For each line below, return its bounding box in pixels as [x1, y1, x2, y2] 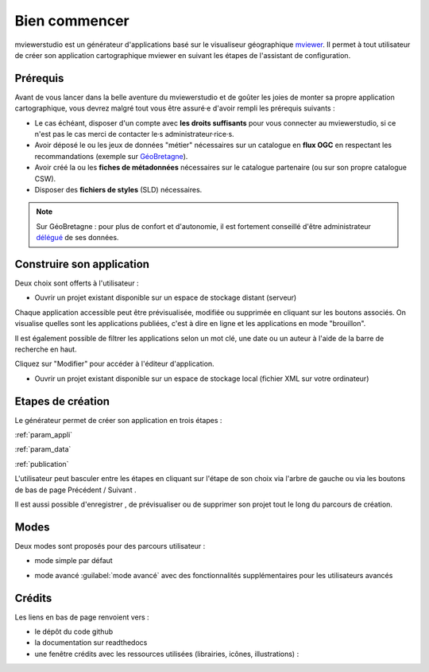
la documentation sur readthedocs [34, 638, 148, 647]
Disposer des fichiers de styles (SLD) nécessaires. [34, 185, 203, 194]
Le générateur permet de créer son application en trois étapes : [14, 415, 222, 425]
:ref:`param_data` [14, 445, 71, 454]
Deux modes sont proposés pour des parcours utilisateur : [14, 541, 206, 550]
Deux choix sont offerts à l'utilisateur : [14, 278, 139, 288]
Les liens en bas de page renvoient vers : [14, 612, 150, 622]
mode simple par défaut [34, 556, 113, 565]
